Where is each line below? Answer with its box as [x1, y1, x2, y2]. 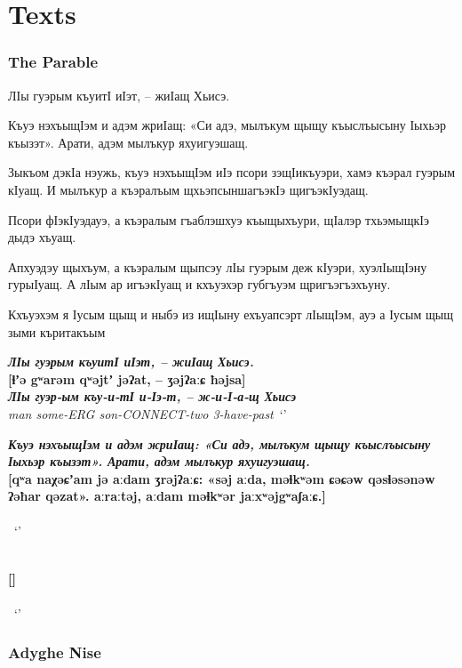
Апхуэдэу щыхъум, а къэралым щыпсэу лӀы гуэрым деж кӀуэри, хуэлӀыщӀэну [8, 257, 427, 276]
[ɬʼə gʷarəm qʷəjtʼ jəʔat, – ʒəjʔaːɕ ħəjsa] [8, 369, 246, 388]
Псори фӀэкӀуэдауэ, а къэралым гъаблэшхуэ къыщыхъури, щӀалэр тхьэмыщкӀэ [8, 210, 429, 229]
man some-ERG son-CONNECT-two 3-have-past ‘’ [8, 404, 287, 423]
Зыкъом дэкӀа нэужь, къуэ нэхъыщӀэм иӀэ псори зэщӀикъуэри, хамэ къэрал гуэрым [8, 163, 456, 181]
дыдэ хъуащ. [8, 228, 76, 246]
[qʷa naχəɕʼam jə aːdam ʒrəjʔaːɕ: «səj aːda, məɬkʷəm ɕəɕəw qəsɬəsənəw [8, 469, 435, 487]
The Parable [8, 51, 99, 73]
